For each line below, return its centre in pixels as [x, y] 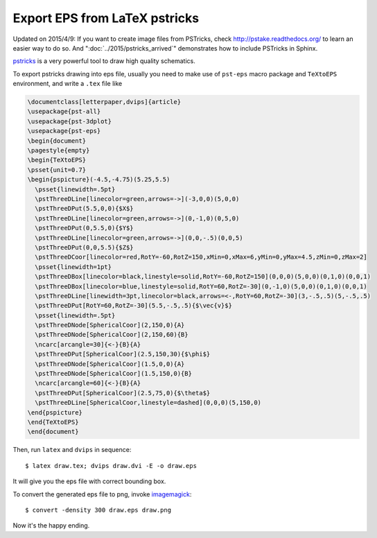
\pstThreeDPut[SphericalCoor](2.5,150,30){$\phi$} [123, 354]
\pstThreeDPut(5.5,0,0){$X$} [85, 209]
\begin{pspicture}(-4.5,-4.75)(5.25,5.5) [99, 180]
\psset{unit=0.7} [57, 170]
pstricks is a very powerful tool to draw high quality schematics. [104, 61]
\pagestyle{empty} [59, 150]
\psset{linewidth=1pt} [73, 267]
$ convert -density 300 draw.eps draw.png [98, 510]
